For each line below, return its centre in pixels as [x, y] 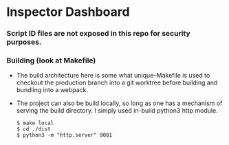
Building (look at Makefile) [51, 60]
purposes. [24, 42]
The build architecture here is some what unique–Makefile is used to [113, 76]
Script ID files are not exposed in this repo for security [98, 34]
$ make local [35, 123]
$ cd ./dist [33, 129]
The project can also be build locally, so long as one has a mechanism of [119, 103]
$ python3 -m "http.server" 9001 [64, 135]
